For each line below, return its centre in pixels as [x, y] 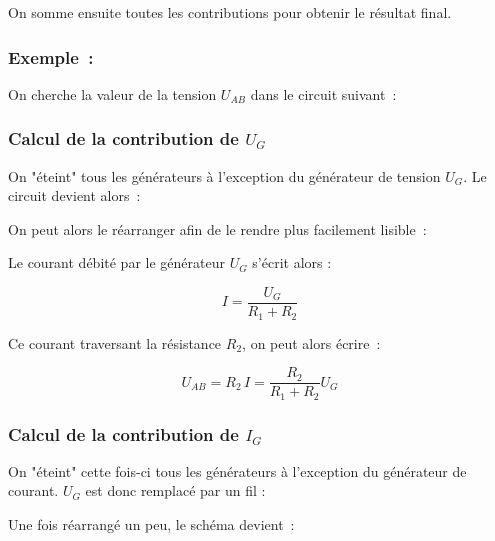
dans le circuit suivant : [323, 93]
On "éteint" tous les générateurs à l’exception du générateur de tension [224, 175]
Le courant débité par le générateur [116, 262]
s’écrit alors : [292, 262]
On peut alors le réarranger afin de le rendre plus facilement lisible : [217, 228]
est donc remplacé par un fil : [175, 490]
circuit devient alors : [74, 195]
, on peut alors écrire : [311, 342]
